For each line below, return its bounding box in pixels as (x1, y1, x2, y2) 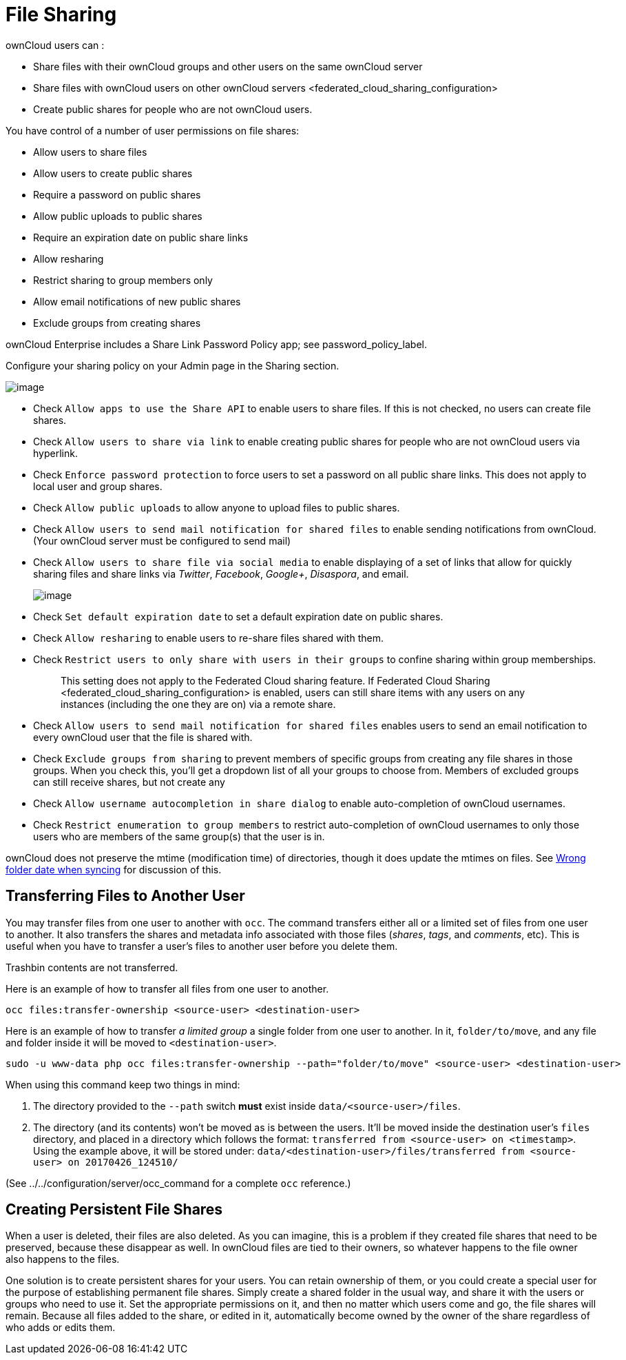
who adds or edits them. (6, 1321, 116, 1334)
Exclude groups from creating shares (33, 316, 201, 329)
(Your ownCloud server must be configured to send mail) (33, 534, 291, 547)
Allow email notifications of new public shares (33, 295, 241, 307)
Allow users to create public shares (33, 167, 193, 179)
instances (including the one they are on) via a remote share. (61, 698, 336, 710)
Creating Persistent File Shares (6, 1201, 223, 1219)
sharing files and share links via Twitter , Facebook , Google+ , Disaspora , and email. (33, 567, 409, 580)
